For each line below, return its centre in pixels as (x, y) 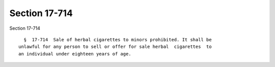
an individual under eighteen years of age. (75, 54)
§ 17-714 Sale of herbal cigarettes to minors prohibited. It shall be (118, 40)
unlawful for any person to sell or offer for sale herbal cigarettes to (115, 47)
